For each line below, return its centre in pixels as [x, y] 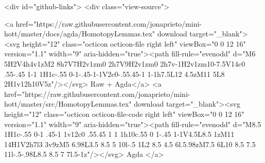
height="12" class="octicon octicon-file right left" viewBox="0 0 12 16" [134, 43]
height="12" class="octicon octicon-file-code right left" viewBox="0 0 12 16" [124, 114]
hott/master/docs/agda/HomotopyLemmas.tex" [80, 34]
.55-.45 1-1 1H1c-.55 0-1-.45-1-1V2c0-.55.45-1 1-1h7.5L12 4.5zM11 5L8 [114, 74]
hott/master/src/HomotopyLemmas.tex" [68, 104]
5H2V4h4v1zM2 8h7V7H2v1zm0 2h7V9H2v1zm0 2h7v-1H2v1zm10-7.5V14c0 [125, 63]
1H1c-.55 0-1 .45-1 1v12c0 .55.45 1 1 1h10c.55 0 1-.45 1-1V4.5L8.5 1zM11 [119, 134]
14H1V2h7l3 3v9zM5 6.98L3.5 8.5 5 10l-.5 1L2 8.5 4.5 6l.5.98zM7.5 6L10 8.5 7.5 [130, 144]
